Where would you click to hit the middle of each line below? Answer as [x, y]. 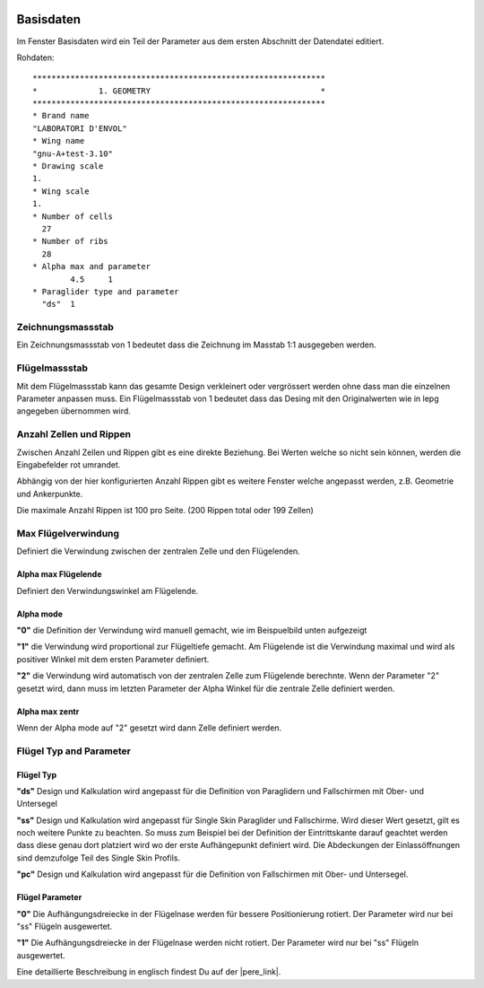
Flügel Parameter [49, 897]
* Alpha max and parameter [92, 267]
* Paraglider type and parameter [106, 291]
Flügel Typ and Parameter [74, 751]
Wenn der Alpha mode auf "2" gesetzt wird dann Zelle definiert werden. [149, 728]
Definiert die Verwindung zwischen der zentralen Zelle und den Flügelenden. [158, 551]
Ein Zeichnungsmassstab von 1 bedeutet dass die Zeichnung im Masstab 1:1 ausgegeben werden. [196, 345]
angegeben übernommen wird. [74, 411]
